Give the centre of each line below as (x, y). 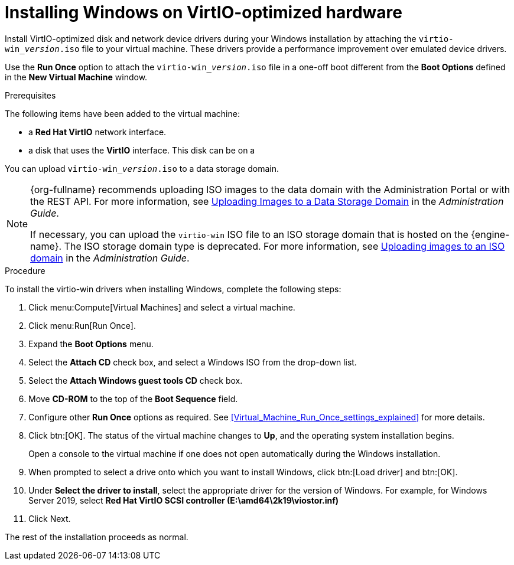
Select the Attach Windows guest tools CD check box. (136, 380)
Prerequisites (30, 95)
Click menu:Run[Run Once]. (82, 325)
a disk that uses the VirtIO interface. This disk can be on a (142, 150)
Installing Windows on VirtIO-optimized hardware (204, 12)
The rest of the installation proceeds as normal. (97, 537)
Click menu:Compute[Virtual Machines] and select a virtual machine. (162, 307)
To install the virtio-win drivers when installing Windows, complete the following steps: (173, 289)
